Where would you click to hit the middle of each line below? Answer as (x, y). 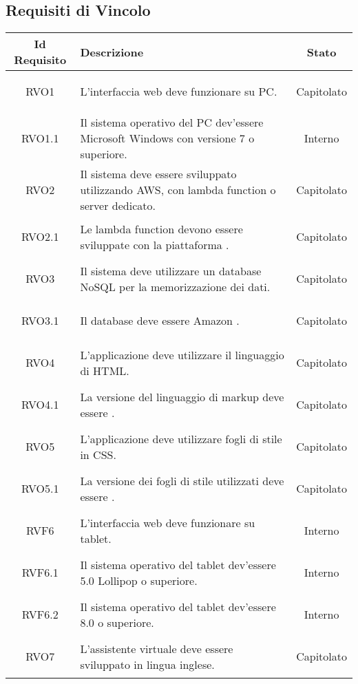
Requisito (40, 60)
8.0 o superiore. (117, 622)
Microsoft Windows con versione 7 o (167, 138)
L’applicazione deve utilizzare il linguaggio (182, 354)
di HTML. (105, 370)
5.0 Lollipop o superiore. (139, 580)
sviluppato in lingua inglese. (147, 664)
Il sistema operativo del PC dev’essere (172, 122)
